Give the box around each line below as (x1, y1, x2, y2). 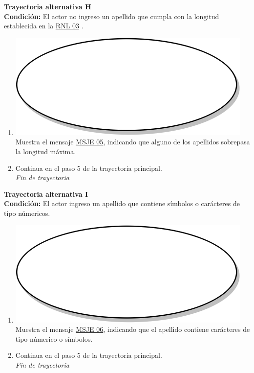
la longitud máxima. (15, 146, 76, 156)
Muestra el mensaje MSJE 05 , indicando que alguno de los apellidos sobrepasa (15, 137, 250, 147)
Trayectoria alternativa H (4, 1, 91, 11)
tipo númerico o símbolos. (15, 333, 93, 344)
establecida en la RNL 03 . (4, 21, 84, 31)
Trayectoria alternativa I (4, 188, 88, 199)
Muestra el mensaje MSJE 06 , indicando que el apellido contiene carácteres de (15, 324, 250, 334)
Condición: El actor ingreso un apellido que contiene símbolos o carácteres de (4, 198, 240, 209)
